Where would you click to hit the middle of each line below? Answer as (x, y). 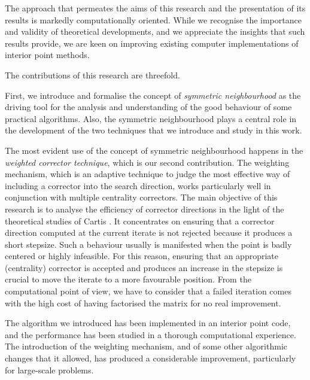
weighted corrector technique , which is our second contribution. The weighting (147, 162)
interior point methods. (47, 55)
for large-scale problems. (49, 370)
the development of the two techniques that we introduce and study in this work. (154, 130)
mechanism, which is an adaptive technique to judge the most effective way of (148, 174)
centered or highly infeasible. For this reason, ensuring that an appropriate (142, 256)
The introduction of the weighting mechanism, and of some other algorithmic (146, 346)
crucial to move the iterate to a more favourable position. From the (128, 279)
